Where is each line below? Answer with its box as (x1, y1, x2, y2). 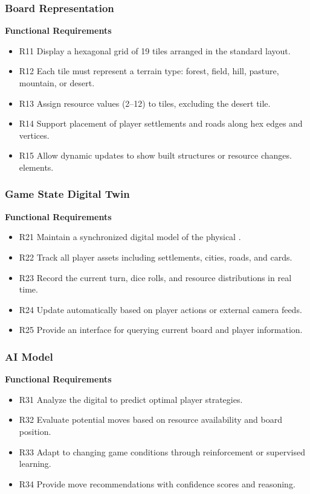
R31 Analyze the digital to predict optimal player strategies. (19, 393, 243, 405)
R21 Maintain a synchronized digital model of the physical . (19, 230, 241, 243)
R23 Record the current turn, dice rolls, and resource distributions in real (19, 271, 292, 283)
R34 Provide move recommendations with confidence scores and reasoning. (19, 477, 295, 490)
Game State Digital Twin (5, 186, 130, 201)
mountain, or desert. (19, 77, 95, 89)
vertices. (19, 128, 50, 141)
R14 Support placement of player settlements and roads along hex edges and (19, 117, 303, 130)
